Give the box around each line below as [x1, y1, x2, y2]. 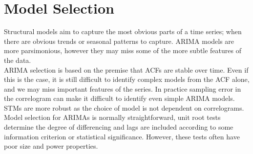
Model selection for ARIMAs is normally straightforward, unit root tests [4, 112, 221, 122]
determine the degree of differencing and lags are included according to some [4, 122, 233, 132]
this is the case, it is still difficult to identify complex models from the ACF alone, [4, 74, 250, 84]
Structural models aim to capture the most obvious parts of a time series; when [4, 26, 242, 37]
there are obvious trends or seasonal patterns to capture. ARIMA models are [4, 36, 234, 46]
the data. [4, 55, 31, 65]
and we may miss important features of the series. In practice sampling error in [4, 83, 241, 94]
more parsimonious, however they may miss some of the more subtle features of [4, 45, 241, 56]
